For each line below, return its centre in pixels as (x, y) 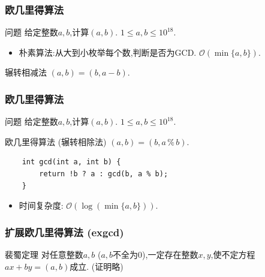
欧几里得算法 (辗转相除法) (56, 141)
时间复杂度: (41, 205)
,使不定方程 (233, 254)
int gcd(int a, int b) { (71, 162)
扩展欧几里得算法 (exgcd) (64, 232)
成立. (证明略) (97, 266)
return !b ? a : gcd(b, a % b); (104, 174)
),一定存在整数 (170, 254)
